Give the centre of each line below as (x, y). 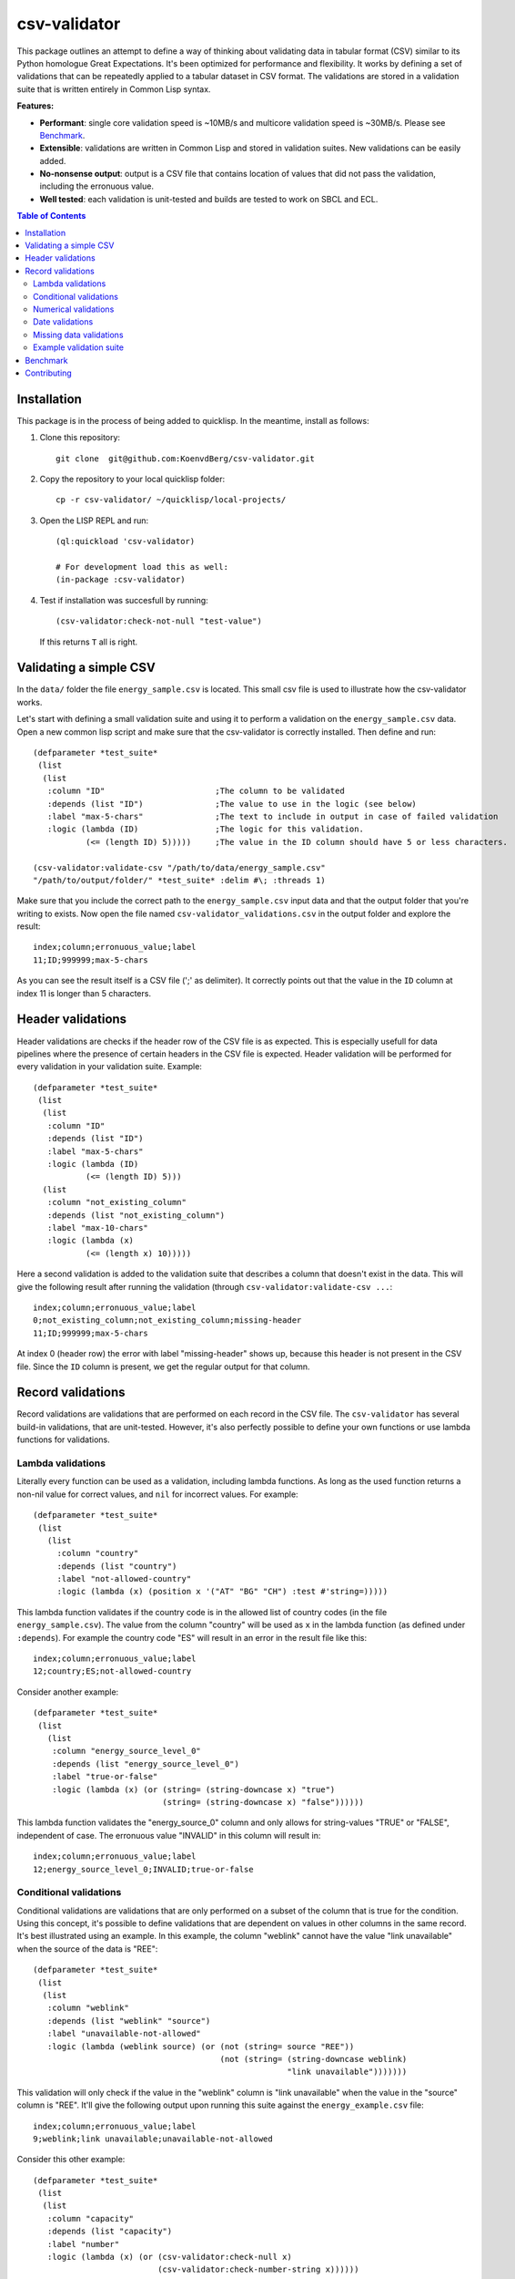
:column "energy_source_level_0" (126, 1751)
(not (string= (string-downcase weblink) (313, 2059)
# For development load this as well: (142, 567)
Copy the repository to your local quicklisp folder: (132, 479)
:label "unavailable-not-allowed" (124, 2034)
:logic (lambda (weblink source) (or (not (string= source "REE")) (201, 2046)
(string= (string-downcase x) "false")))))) (263, 1802)
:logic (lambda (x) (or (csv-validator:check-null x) (170, 2257)
